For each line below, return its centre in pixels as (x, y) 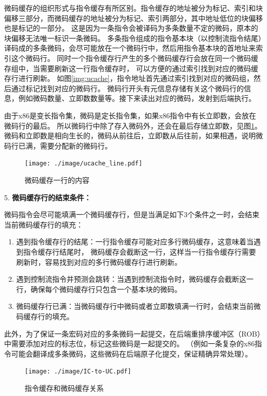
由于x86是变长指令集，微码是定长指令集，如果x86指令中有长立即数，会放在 (130, 115)
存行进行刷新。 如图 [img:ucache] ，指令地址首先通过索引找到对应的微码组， (129, 78)
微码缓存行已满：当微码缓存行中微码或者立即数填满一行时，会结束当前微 (138, 306)
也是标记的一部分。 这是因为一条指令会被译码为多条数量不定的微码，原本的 (131, 28)
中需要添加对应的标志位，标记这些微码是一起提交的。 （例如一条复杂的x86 (130, 343)
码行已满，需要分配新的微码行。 (58, 145)
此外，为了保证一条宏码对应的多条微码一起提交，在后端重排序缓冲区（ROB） (132, 333)
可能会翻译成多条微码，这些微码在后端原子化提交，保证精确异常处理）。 (131, 353)
